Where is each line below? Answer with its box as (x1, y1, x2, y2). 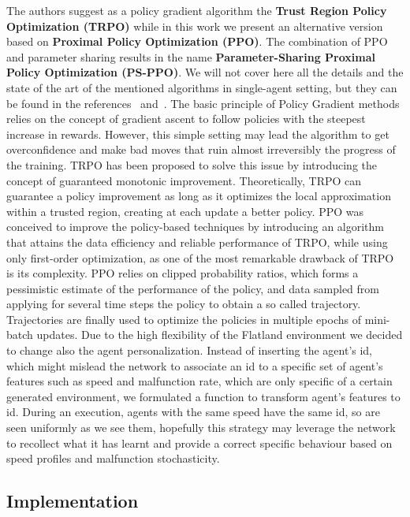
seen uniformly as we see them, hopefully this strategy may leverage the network (6, 419, 396, 436)
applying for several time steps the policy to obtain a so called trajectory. (6, 296, 361, 312)
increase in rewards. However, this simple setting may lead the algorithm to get (6, 125, 389, 142)
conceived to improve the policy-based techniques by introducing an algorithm (6, 218, 385, 235)
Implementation (6, 489, 139, 513)
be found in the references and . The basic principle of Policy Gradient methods (6, 95, 400, 111)
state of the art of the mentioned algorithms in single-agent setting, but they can (6, 79, 397, 95)
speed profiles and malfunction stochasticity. (6, 450, 220, 467)
